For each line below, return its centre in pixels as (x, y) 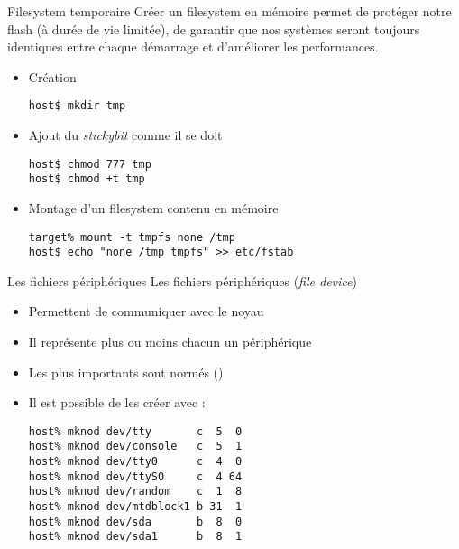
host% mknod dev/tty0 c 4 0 (135, 462)
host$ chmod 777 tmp (90, 164)
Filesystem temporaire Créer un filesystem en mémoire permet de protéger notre (229, 11)
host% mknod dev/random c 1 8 (135, 492)
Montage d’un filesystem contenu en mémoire (153, 207)
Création (52, 76)
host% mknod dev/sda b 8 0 (135, 521)
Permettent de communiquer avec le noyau (146, 311)
